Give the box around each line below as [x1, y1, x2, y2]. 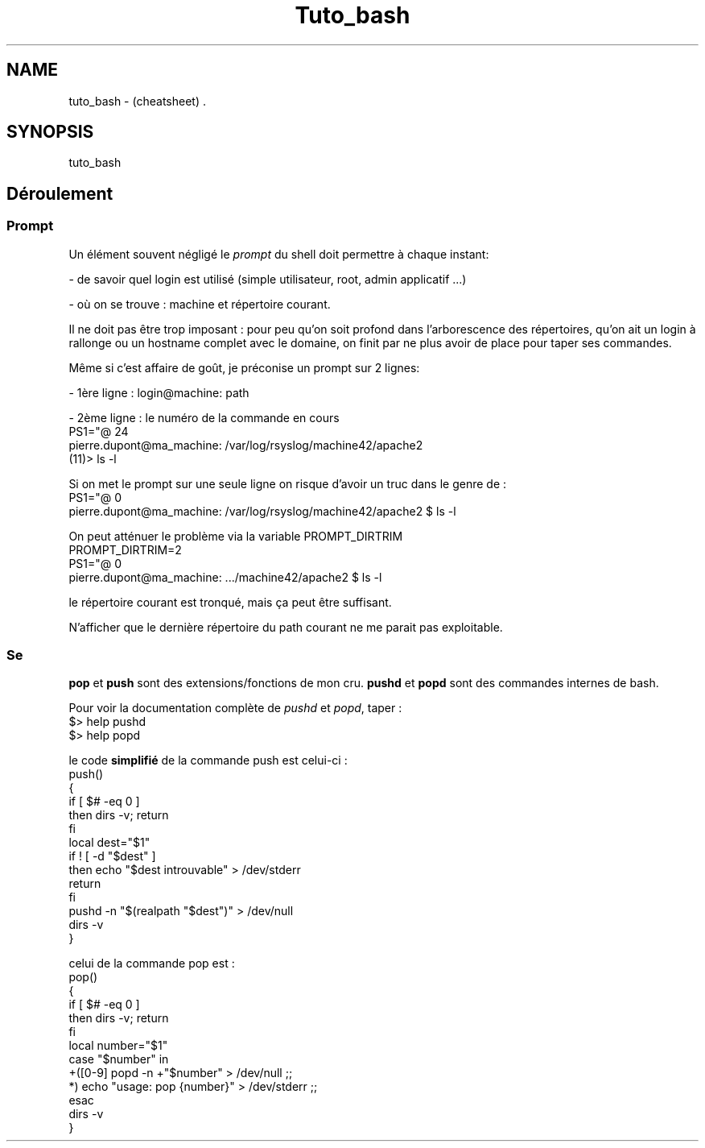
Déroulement [6, 183, 113, 204]
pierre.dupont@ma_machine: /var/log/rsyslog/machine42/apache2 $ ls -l [68, 504, 456, 518]
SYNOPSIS [6, 122, 94, 143]
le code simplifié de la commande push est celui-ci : [68, 753, 348, 768]
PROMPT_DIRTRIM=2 [68, 542, 182, 557]
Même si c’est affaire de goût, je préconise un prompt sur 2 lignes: [68, 360, 420, 375]
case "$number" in [68, 1052, 169, 1067]
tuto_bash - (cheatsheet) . [68, 93, 206, 108]
